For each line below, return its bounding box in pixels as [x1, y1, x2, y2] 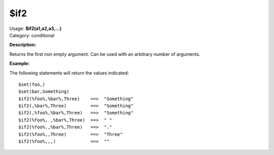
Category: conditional [9, 32, 55, 38]
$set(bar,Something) [18, 89, 70, 95]
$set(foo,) [18, 81, 46, 87]
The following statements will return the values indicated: [9, 70, 129, 76]
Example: [9, 60, 30, 67]
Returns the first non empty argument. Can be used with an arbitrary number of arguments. [9, 51, 200, 57]
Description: [9, 42, 37, 48]
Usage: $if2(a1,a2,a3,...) [9, 25, 62, 32]
